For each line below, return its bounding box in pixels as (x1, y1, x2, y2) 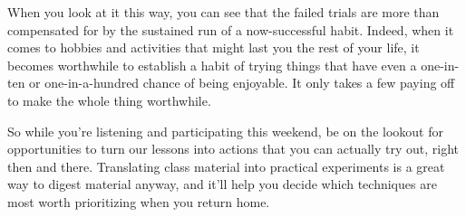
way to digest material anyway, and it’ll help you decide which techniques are (7, 175, 437, 193)
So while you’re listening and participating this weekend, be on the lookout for (7, 121, 443, 140)
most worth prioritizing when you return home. (7, 192, 270, 211)
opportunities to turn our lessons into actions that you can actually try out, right (7, 139, 460, 158)
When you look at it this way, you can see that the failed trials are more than (7, 3, 440, 21)
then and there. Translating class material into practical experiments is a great (7, 156, 445, 175)
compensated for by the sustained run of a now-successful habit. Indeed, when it (7, 20, 454, 39)
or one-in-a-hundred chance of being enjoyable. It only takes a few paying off (29, 73, 455, 92)
